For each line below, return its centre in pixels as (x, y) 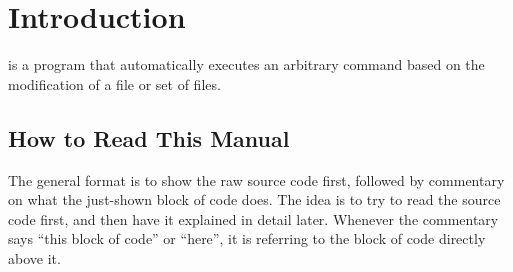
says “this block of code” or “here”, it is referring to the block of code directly (247, 238)
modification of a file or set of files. (114, 83)
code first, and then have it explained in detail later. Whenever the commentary (253, 218)
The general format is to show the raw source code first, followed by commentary (256, 179)
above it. (34, 257)
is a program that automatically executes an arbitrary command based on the (246, 64)
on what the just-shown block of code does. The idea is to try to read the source (254, 199)
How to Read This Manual (149, 137)
